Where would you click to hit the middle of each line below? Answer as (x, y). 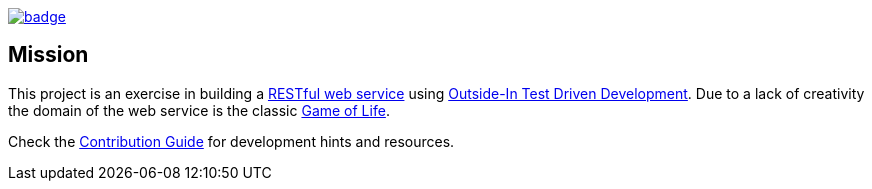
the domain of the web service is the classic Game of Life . (199, 110)
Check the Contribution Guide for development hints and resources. (231, 141)
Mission (48, 55)
